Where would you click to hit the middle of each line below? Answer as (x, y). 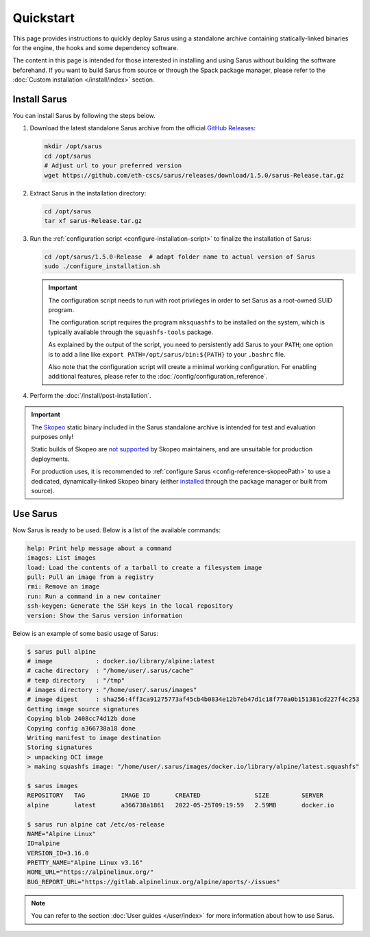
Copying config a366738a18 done (82, 728)
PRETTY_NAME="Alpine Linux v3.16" (85, 863)
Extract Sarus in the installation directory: (88, 193)
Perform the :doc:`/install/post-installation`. (90, 395)
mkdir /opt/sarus (73, 146)
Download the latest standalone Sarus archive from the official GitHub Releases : (143, 128)
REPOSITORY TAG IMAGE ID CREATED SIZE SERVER (175, 795)
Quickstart (44, 18)
